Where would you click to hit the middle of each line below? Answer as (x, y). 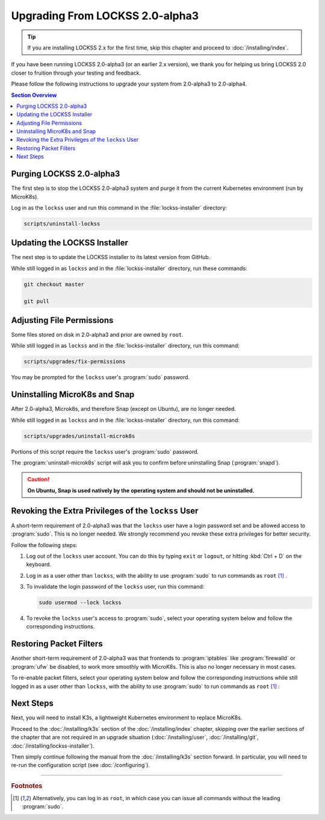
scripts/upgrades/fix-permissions (75, 362)
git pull (37, 301)
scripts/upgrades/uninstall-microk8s (79, 436)
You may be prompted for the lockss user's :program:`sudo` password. (101, 377)
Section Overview (34, 95)
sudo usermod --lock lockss (80, 603)
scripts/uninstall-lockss (62, 224)
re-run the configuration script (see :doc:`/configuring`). (81, 765)
